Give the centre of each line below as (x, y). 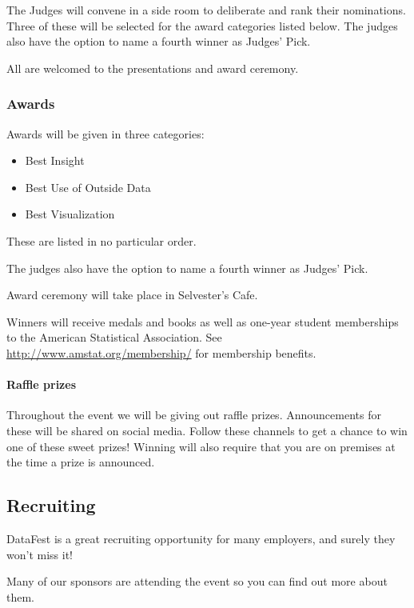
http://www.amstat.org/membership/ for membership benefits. (161, 352)
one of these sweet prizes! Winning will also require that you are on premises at (201, 446)
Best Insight (55, 160)
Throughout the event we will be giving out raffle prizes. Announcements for (194, 415)
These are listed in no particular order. (102, 240)
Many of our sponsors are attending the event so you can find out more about (197, 581)
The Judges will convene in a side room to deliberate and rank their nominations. (206, 10)
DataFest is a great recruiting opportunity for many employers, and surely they (201, 538)
